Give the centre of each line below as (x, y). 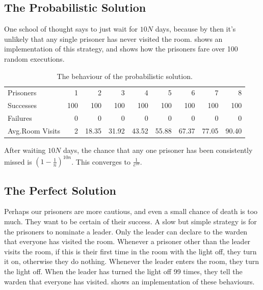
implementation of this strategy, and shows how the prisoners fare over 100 (121, 49)
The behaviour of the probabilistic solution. (125, 76)
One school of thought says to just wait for (71, 29)
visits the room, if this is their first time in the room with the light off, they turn (130, 251)
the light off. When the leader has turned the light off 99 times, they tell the (123, 271)
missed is (18, 161)
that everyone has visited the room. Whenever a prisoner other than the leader (127, 241)
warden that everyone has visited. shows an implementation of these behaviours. (129, 281)
